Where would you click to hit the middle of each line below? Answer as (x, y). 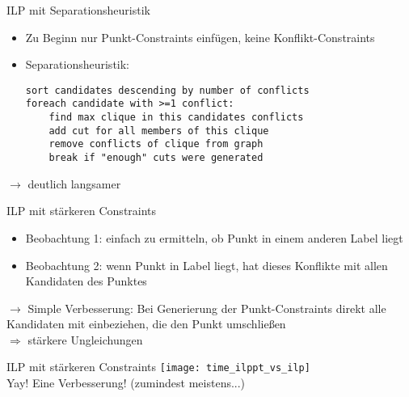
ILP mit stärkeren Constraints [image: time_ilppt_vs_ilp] (158, 367)
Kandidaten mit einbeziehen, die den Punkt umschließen (146, 324)
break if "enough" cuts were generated (156, 158)
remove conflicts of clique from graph (156, 144)
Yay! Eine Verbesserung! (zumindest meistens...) (126, 383)
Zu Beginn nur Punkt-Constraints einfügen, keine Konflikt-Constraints (200, 37)
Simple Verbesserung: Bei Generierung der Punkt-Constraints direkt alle (207, 308)
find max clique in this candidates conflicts (176, 118)
